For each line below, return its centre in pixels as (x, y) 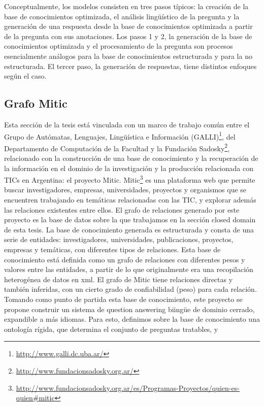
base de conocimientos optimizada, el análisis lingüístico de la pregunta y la (122, 16)
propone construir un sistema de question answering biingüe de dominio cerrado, (129, 309)
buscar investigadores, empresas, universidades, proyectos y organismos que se (125, 190)
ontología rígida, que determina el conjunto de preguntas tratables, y (111, 329)
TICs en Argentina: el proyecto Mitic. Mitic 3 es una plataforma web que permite (130, 179)
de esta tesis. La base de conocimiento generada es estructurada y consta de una (129, 229)
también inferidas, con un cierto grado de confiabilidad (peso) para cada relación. (130, 289)
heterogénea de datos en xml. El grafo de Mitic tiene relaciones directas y (119, 279)
